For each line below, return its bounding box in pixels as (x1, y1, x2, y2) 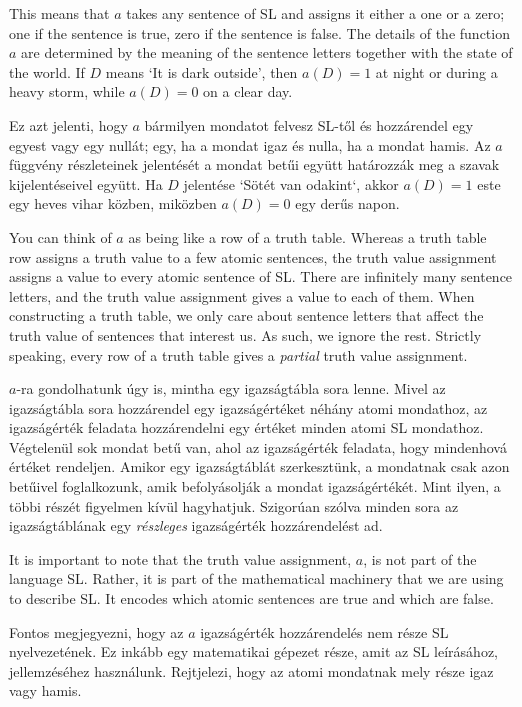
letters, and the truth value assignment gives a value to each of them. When (9, 285, 475, 306)
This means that (9, 3, 110, 23)
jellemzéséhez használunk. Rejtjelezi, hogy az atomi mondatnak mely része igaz (9, 660, 494, 681)
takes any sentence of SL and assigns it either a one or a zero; (126, 3, 505, 23)
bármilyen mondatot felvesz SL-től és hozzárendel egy (144, 114, 474, 135)
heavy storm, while (9, 81, 125, 102)
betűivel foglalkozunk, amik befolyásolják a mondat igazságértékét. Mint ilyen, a (9, 476, 501, 497)
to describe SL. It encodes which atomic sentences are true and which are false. (9, 588, 494, 609)
